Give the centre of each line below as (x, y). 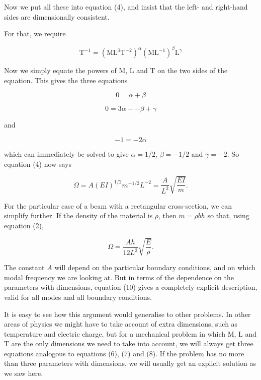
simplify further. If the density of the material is (78, 215)
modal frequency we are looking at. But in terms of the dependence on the (119, 277)
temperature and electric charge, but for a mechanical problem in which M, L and (130, 333)
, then (167, 215)
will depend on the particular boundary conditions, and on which (155, 267)
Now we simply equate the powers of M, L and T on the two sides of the (116, 70)
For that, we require (35, 34)
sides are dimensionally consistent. (57, 16)
